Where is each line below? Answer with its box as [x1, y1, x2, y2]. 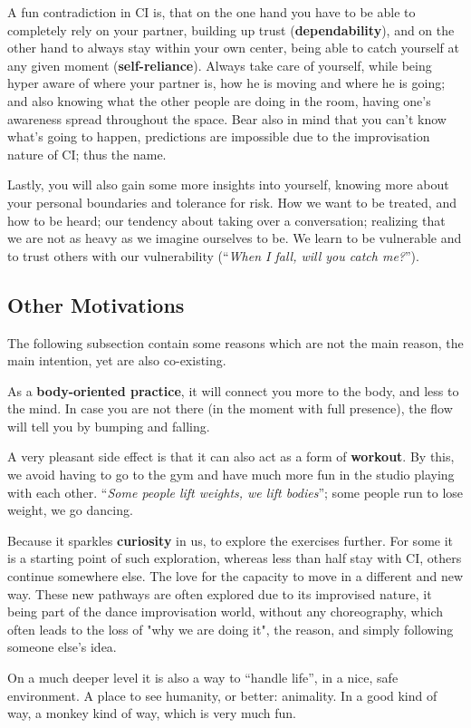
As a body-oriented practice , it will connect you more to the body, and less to [7, 381, 459, 400]
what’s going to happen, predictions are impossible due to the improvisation [7, 127, 430, 146]
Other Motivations [7, 290, 185, 318]
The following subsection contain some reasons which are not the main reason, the [7, 333, 464, 352]
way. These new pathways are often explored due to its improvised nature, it [7, 584, 432, 603]
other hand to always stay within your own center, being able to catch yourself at [7, 38, 459, 57]
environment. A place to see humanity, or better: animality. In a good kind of [7, 685, 437, 704]
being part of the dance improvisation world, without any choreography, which [7, 602, 443, 621]
